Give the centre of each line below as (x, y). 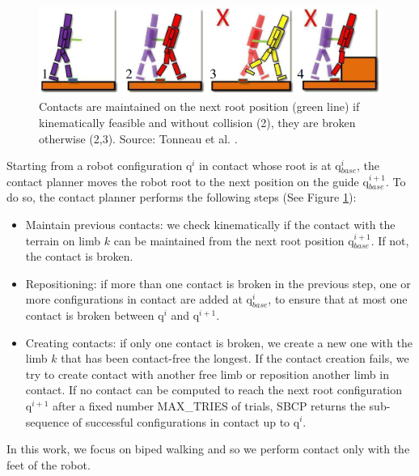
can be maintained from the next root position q (234, 240)
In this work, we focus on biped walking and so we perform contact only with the (208, 449)
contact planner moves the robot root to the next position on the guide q (188, 181)
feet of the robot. (49, 464)
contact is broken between (90, 314)
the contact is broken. (79, 256)
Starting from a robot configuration (95, 166)
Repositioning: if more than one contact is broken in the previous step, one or (218, 283)
